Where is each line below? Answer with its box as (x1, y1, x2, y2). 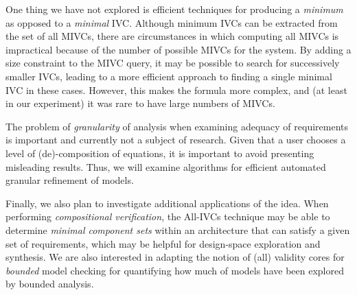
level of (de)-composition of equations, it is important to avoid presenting (5, 145, 314, 160)
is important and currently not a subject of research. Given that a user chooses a (5, 132, 346, 147)
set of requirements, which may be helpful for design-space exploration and (5, 236, 321, 250)
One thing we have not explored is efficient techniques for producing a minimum (5, 2, 343, 16)
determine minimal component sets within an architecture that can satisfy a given (5, 222, 350, 237)
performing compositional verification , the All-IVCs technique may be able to (5, 209, 330, 224)
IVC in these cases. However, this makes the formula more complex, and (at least (5, 82, 347, 97)
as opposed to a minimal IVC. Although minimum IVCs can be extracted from (5, 15, 338, 29)
